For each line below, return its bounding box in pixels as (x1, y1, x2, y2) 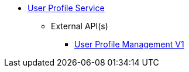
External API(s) (51, 21, 108, 31)
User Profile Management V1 (74, 39, 184, 49)
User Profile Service (28, 3, 105, 13)
